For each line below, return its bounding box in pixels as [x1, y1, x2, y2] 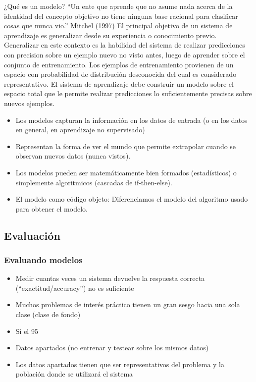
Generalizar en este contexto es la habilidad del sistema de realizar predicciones [4, 40, 245, 50]
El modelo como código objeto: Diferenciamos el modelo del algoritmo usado [15, 194, 248, 204]
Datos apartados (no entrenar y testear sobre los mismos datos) [15, 342, 209, 353]
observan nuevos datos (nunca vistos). [15, 151, 131, 161]
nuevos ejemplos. [4, 98, 55, 108]
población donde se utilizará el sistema [15, 369, 133, 379]
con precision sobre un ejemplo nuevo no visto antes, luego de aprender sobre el [4, 49, 245, 59]
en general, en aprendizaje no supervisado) [15, 124, 145, 135]
